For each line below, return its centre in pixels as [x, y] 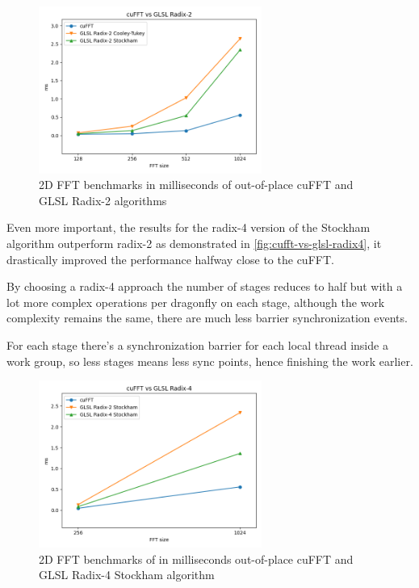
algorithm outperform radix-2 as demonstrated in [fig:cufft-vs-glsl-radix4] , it [194, 244]
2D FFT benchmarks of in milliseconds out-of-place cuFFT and [196, 559]
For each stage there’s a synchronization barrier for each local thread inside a [197, 345]
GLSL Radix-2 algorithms [103, 200]
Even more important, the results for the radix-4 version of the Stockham [189, 227]
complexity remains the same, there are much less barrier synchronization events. [207, 318]
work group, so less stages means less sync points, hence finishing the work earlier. [210, 361]
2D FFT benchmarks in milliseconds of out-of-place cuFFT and [196, 185]
